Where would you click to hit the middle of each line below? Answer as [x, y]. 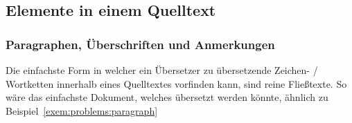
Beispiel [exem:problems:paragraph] [82, 110]
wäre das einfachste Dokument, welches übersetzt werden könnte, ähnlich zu [167, 97]
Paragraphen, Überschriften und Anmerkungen [140, 44]
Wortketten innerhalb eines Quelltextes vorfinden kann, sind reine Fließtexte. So [176, 83]
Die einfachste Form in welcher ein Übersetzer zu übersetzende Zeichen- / [162, 70]
